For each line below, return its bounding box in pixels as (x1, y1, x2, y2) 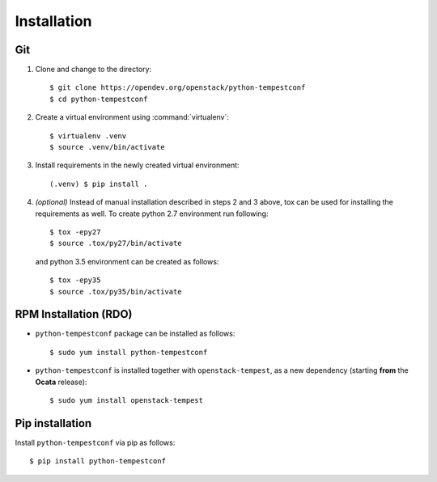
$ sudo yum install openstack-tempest (49, 396, 204, 404)
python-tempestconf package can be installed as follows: (35, 328, 235, 339)
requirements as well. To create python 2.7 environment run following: (35, 209, 269, 218)
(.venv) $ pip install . (49, 179, 148, 188)
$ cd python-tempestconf (49, 94, 148, 104)
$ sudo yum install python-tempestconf (49, 348, 208, 357)
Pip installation (15, 416, 92, 430)
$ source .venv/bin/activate (49, 142, 165, 152)
